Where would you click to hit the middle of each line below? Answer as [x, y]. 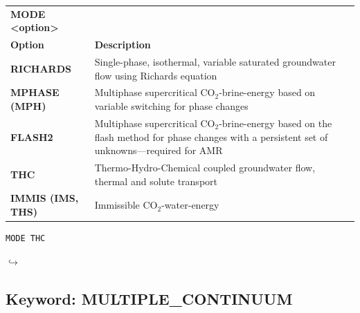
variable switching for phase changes [171, 106]
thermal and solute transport [156, 181]
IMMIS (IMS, [45, 198]
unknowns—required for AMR [159, 150]
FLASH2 [32, 136]
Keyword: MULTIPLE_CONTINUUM [149, 298]
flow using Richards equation [156, 75]
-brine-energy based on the [276, 123]
